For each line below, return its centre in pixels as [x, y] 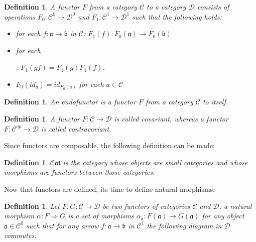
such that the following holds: [177, 16]
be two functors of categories [146, 206]
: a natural [235, 206]
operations [20, 16]
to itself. [215, 102]
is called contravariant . [76, 128]
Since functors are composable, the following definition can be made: [109, 145]
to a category [166, 7]
